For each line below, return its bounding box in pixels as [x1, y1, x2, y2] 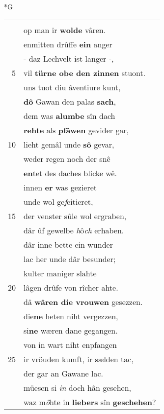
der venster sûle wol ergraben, [24, 210, 127, 222]
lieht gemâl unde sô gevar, [24, 138, 114, 150]
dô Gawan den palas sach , [24, 95, 116, 107]
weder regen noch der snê [24, 152, 110, 164]
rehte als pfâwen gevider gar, [24, 124, 129, 136]
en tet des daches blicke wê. [24, 167, 117, 179]
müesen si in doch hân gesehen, [24, 381, 132, 393]
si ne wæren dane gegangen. [24, 324, 118, 336]
